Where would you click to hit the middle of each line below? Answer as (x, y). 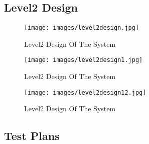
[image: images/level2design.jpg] (82, 28)
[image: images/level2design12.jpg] (85, 92)
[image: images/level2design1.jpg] (84, 60)
